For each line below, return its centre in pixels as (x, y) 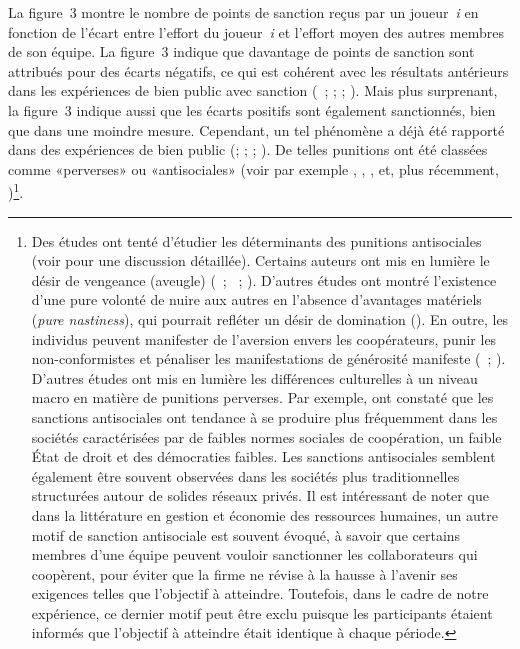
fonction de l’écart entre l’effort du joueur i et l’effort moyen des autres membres (256, 31)
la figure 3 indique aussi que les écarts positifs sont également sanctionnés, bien (252, 109)
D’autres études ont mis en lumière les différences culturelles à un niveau (254, 377)
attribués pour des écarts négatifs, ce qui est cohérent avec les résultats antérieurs (258, 70)
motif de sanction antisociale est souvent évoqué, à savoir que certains (246, 534)
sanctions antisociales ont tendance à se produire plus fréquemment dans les (264, 416)
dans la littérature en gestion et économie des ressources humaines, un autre (264, 514)
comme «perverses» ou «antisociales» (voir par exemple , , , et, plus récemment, (253, 168)
